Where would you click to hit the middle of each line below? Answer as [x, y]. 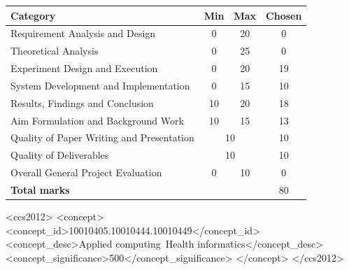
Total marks [40, 189]
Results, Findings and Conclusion [82, 102]
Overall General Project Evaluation [86, 172]
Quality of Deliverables [60, 155]
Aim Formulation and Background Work [97, 120]
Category [33, 15]
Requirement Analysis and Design [83, 33]
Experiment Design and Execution [84, 68]
